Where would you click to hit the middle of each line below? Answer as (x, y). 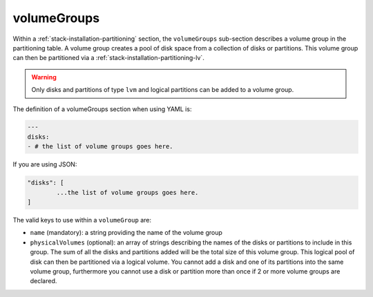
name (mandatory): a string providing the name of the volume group (126, 233)
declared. (44, 281)
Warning (44, 77)
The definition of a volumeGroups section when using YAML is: (102, 109)
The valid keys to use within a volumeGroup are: (82, 220)
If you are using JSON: (45, 164)
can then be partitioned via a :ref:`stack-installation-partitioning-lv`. (109, 58)
